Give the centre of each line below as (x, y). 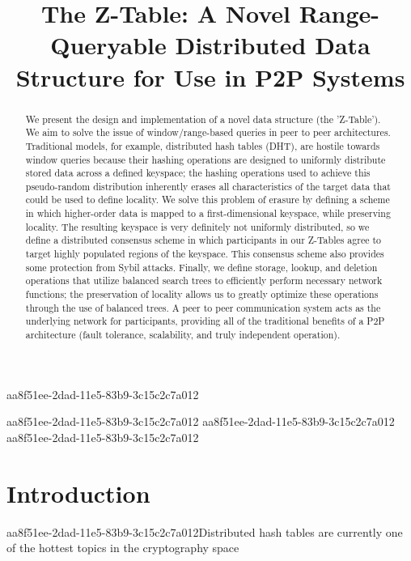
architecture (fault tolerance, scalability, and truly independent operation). (183, 335)
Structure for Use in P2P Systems (210, 76)
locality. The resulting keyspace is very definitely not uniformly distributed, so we (197, 226)
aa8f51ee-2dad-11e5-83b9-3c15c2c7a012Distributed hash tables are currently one (205, 531)
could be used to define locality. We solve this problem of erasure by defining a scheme (208, 200)
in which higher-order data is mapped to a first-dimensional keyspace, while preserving (208, 213)
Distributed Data (273, 45)
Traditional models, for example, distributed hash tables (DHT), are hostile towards (203, 145)
